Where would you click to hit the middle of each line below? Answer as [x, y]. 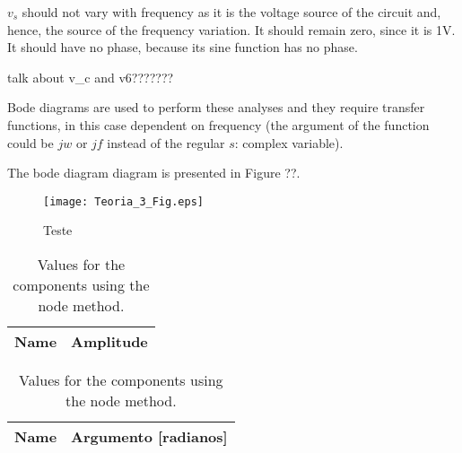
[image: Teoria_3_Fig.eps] [123, 201]
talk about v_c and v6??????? [91, 77]
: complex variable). [289, 142]
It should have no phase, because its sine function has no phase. [183, 47]
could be [31, 142]
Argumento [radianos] [149, 436]
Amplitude [109, 341]
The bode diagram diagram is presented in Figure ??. [154, 173]
